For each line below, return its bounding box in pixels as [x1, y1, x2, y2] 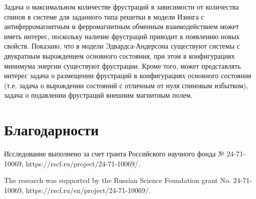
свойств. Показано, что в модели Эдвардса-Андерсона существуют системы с [4, 41, 240, 51]
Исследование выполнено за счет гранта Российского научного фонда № [4, 148, 224, 159]
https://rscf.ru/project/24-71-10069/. [26, 158, 140, 168]
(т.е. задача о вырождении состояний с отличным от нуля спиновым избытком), [4, 80, 248, 90]
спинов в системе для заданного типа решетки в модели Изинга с [4, 11, 204, 22]
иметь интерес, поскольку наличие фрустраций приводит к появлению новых [4, 31, 240, 41]
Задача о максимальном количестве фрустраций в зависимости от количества [4, 2, 239, 12]
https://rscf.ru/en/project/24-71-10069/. [26, 184, 151, 195]
